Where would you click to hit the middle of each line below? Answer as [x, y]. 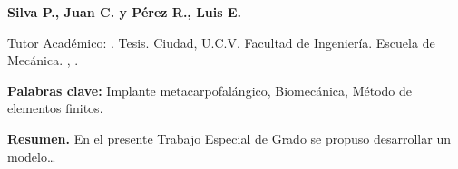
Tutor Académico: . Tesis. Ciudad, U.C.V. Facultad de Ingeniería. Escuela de [221, 42]
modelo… [32, 156]
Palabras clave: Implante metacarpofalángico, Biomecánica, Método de [210, 90]
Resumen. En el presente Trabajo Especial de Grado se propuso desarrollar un [229, 138]
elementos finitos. [55, 108]
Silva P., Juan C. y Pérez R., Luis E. [125, 12]
